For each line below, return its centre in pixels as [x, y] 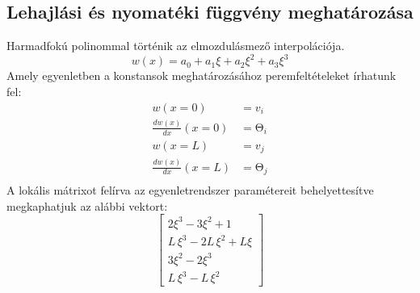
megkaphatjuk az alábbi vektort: [87, 205]
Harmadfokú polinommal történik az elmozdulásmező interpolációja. [176, 46]
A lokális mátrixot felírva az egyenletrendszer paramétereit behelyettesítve [190, 190]
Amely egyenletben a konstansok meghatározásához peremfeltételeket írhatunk [202, 75]
